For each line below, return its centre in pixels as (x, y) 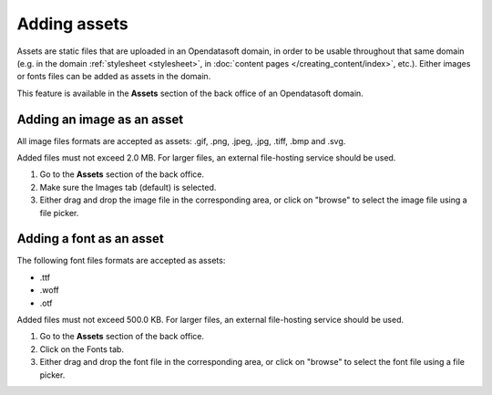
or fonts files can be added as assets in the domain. (114, 77)
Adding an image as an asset (100, 119)
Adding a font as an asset (90, 239)
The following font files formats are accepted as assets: (121, 261)
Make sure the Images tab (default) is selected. (128, 187)
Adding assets (72, 24)
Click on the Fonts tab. (82, 349)
